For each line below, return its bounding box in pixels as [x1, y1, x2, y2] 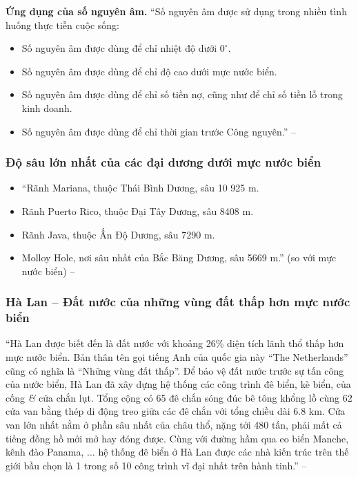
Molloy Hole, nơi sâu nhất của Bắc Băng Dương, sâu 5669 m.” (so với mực [21, 250, 337, 265]
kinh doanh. [21, 100, 72, 115]
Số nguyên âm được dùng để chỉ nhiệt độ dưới [21, 41, 217, 55]
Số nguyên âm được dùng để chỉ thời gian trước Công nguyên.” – [21, 124, 296, 138]
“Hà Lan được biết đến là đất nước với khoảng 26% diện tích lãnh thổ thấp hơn [6, 336, 344, 350]
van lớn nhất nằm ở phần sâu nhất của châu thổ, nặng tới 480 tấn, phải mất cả [6, 418, 342, 432]
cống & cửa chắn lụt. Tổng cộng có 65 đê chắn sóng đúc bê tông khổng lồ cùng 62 [6, 390, 352, 404]
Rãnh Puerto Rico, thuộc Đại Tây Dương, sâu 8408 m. [21, 203, 254, 218]
